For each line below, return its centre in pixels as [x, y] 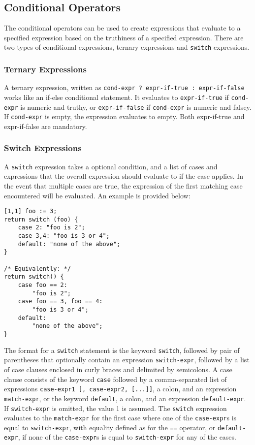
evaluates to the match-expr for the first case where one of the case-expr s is [120, 418]
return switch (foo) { [41, 219]
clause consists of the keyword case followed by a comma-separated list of [115, 379]
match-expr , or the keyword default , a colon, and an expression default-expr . [125, 398]
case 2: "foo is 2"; [51, 228]
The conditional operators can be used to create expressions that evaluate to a [122, 28]
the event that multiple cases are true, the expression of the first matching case [123, 185]
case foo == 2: [43, 285]
